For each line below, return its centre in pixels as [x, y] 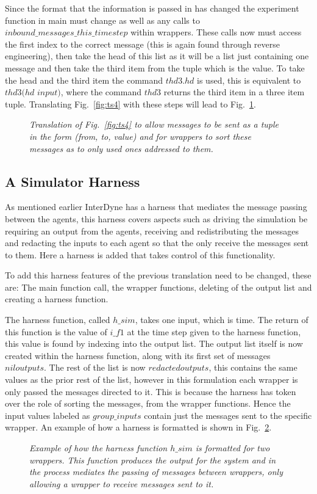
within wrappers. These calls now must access [216, 32]
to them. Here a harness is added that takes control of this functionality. [140, 254]
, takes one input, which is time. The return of [222, 320]
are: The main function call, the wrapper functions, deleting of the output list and [158, 287]
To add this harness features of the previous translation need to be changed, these [158, 275]
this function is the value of [56, 331]
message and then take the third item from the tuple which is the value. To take [155, 67]
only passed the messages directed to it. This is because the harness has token [151, 391]
